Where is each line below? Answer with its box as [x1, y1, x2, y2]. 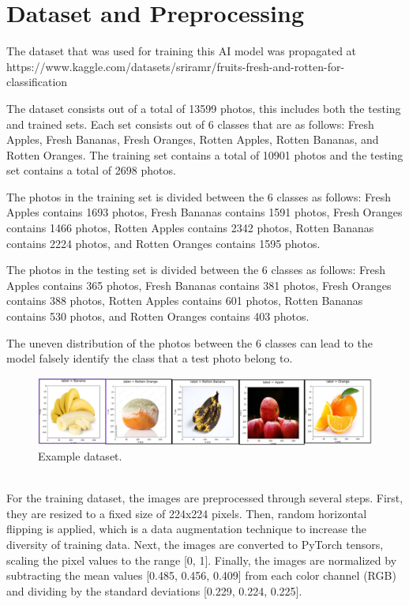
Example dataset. [38, 448, 122, 464]
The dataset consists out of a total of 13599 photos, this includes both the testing [6, 100, 401, 116]
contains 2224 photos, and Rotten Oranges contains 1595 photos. [6, 235, 321, 251]
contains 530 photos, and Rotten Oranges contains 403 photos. [6, 308, 310, 325]
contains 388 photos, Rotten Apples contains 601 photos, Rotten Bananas [6, 292, 363, 309]
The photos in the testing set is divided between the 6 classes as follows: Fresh [6, 261, 386, 278]
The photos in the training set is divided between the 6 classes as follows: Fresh [6, 188, 392, 205]
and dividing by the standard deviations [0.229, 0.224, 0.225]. [6, 582, 302, 599]
